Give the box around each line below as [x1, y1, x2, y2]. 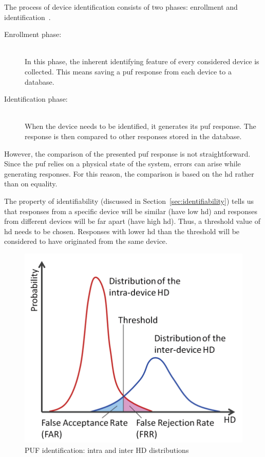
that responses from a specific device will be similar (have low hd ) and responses [4, 205, 258, 216]
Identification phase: [4, 93, 68, 104]
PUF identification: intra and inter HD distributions [25, 444, 189, 455]
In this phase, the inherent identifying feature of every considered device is [25, 56, 259, 67]
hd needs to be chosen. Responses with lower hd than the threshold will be [4, 225, 240, 236]
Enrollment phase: [4, 29, 62, 40]
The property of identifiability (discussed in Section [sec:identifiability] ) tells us [4, 195, 254, 206]
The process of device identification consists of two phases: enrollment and [4, 2, 238, 12]
